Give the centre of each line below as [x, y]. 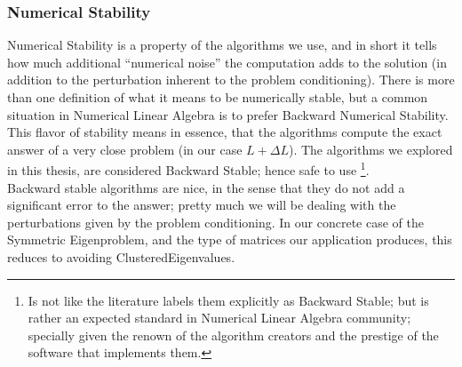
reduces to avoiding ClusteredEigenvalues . [121, 257]
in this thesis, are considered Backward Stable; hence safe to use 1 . [188, 169]
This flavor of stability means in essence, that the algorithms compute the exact [225, 132]
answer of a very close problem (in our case [125, 149]
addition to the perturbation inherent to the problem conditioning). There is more [231, 80]
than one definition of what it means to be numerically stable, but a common [218, 97]
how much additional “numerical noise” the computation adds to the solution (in [227, 62]
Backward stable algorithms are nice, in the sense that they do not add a [206, 187]
